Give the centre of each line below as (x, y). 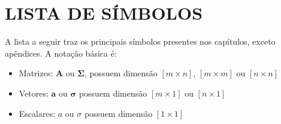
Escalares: (37, 113)
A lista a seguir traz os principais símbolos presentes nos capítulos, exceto (140, 41)
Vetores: (34, 93)
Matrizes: (36, 73)
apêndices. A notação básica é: (61, 53)
